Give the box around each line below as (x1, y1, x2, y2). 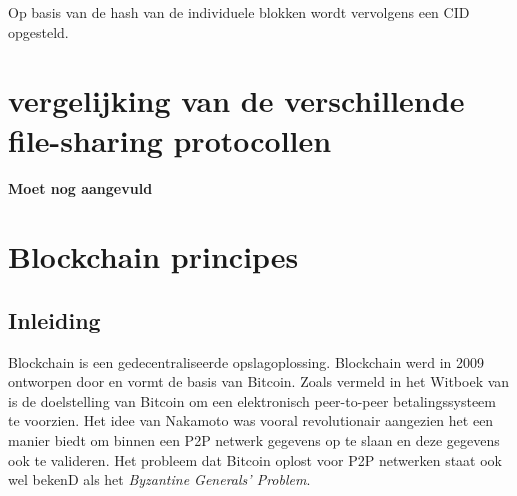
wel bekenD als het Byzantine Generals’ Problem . (8, 469, 311, 490)
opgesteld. (8, 21, 69, 42)
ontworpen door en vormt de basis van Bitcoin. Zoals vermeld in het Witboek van (8, 371, 510, 392)
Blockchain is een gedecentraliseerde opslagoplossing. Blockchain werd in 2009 (8, 351, 485, 372)
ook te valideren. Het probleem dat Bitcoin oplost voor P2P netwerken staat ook (8, 449, 502, 470)
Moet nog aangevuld (8, 177, 153, 198)
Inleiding (8, 304, 101, 335)
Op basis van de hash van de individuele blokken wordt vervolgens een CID (8, 2, 470, 22)
